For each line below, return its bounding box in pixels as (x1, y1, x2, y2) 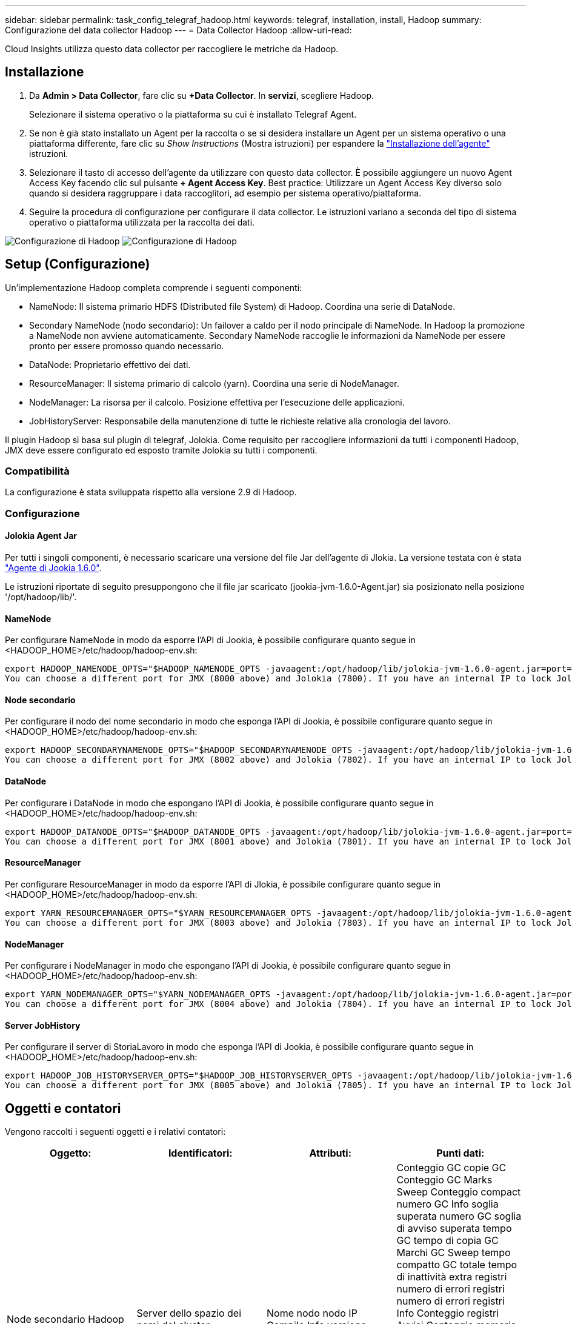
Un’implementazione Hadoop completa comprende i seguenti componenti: (5, 282, 302, 293)
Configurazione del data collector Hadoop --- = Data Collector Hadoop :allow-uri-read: (5, 25, 352, 35)
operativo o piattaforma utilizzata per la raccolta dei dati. (29, 216, 255, 227)
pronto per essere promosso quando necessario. (29, 340, 224, 351)
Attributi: (309, 1147, 352, 1160)
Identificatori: (168, 1147, 233, 1160)
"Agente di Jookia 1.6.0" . (5, 563, 102, 573)
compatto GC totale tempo (396, 1259, 517, 1271)
